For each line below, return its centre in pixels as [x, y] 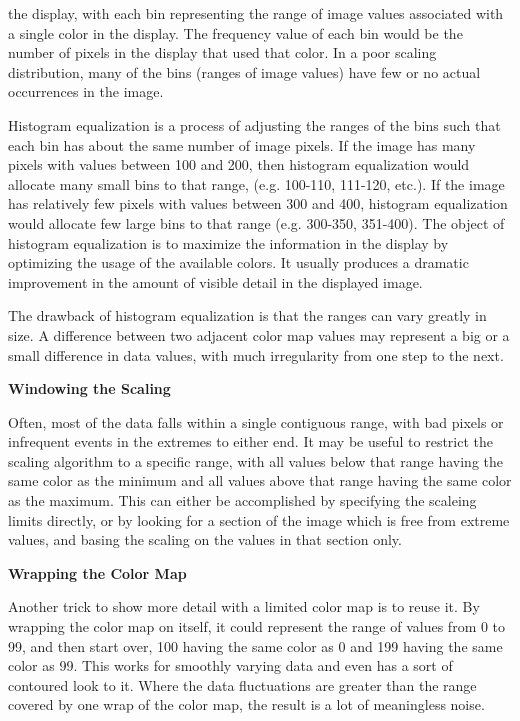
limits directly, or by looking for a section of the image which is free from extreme [259, 519]
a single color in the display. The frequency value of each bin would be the [235, 32]
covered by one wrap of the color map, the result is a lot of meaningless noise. [246, 704]
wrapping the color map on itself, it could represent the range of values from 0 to [257, 626]
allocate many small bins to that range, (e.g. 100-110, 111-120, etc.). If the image [256, 183]
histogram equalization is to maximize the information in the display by [228, 242]
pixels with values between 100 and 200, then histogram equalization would [239, 164]
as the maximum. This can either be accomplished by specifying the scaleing [242, 500]
